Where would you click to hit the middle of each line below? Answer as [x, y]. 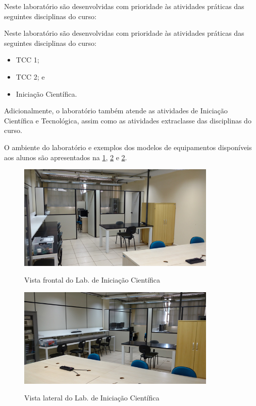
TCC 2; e [30, 76]
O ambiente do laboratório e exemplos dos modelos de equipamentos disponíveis [128, 147]
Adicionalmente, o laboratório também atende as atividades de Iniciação [116, 111]
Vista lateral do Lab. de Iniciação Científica [92, 398]
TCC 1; [28, 60]
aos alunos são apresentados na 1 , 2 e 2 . [66, 157]
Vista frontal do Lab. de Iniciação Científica [92, 280]
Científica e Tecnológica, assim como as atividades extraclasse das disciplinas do [128, 120]
